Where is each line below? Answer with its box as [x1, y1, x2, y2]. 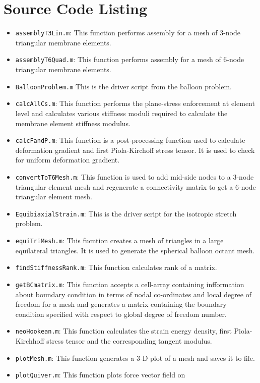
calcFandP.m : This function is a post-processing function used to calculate [15, 135, 245, 145]
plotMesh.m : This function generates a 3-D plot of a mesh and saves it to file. [15, 352, 255, 363]
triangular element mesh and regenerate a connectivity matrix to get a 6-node [15, 181, 256, 192]
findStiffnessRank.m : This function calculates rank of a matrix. [15, 262, 217, 272]
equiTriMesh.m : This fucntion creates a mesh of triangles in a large [15, 235, 224, 246]
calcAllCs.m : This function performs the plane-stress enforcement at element [15, 98, 255, 108]
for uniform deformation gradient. [15, 154, 120, 165]
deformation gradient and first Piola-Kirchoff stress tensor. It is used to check [15, 144, 255, 155]
